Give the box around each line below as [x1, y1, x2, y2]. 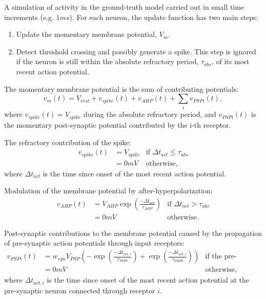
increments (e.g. [4, 11, 54, 22]
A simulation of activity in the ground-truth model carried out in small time [4, 2, 244, 12]
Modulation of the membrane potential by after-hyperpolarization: [4, 185, 213, 196]
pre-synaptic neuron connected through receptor [4, 285, 155, 295]
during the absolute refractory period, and [84, 109, 216, 119]
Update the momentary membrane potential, [16, 29, 157, 39]
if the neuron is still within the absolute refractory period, [16, 56, 199, 67]
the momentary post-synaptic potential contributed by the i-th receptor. [4, 119, 231, 130]
